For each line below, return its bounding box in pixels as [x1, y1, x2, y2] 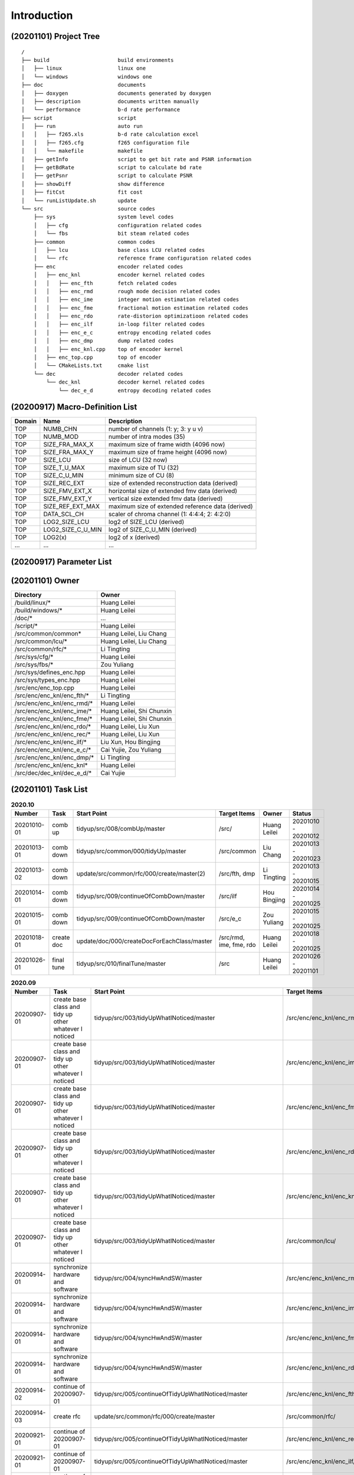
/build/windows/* [14, 607, 63, 615]
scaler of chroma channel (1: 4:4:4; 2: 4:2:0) [108, 510, 231, 519]
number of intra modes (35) [108, 432, 185, 441]
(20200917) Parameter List [11, 556, 112, 566]
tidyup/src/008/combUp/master [76, 824, 165, 832]
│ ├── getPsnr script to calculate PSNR [21, 172, 193, 179]
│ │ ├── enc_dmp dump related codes [33, 337, 174, 345]
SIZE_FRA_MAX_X [43, 440, 94, 448]
